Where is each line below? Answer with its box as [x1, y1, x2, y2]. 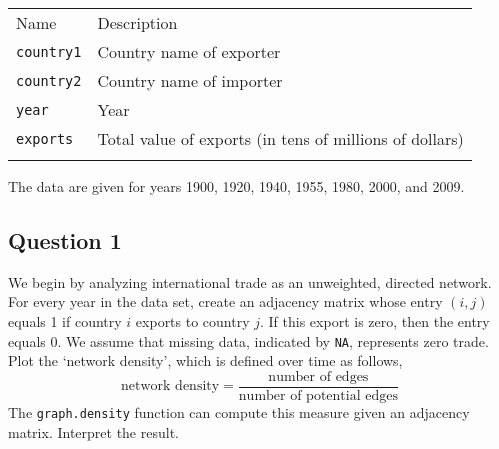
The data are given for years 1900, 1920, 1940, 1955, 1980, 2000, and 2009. [8, 176, 465, 196]
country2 [16, 72, 82, 89]
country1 [16, 43, 82, 60]
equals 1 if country [8, 310, 122, 331]
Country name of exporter [97, 40, 281, 63]
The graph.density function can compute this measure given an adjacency [8, 401, 470, 422]
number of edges [268, 369, 369, 384]
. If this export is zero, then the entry [260, 310, 490, 331]
